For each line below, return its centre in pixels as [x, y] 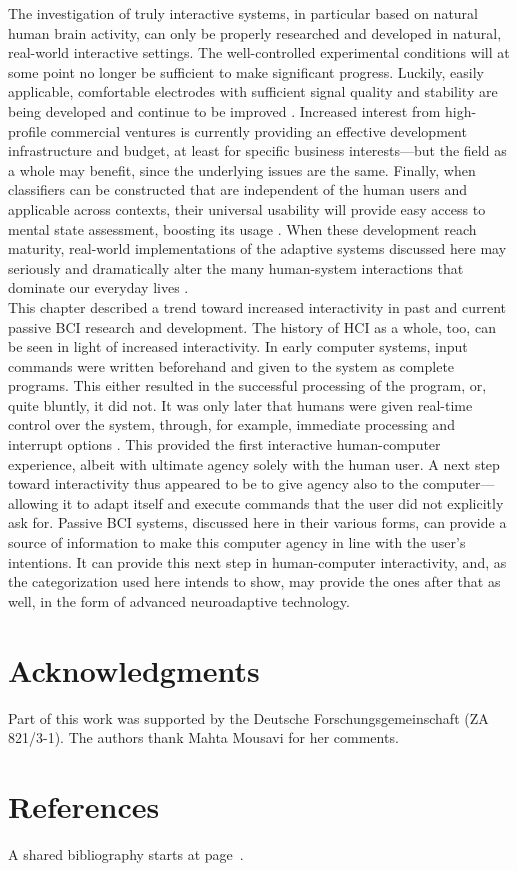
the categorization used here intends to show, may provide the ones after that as [254, 581]
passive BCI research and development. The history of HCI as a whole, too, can [252, 326]
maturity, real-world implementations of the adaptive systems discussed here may [257, 248]
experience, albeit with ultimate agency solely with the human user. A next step [254, 463]
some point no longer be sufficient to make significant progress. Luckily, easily [246, 71]
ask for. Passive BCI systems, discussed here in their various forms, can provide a [257, 522]
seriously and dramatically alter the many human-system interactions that [236, 267]
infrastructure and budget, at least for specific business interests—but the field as [257, 150]
